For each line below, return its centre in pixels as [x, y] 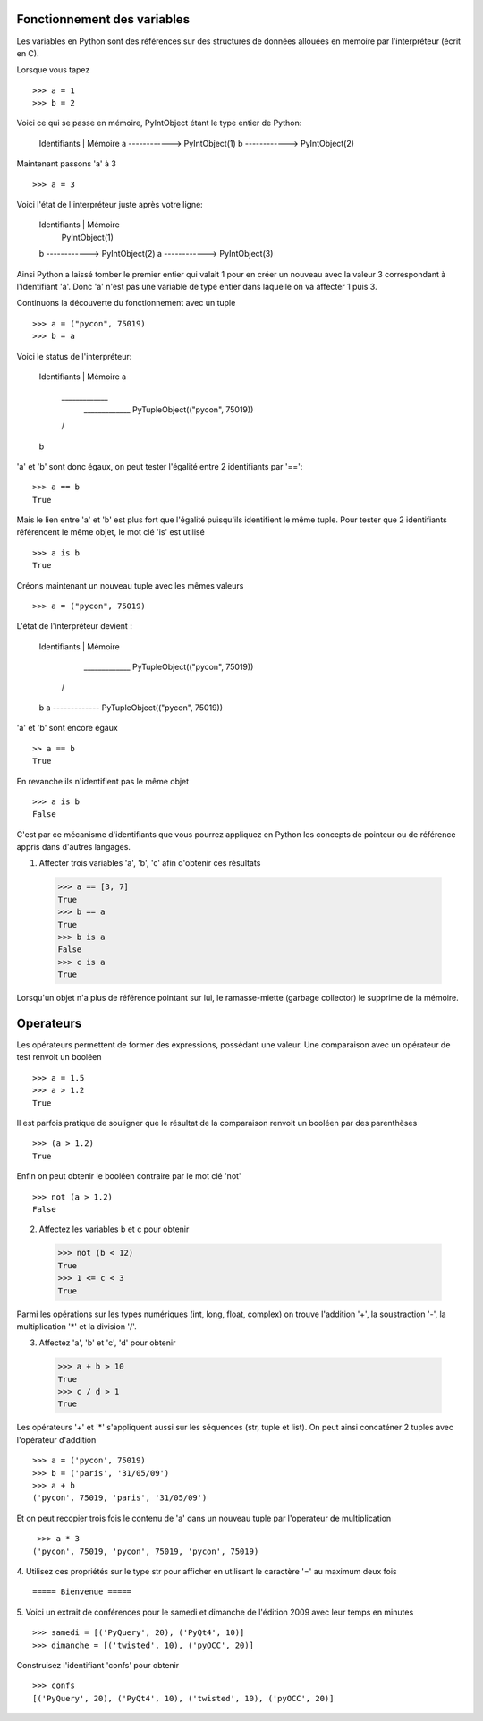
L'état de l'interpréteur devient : [75, 626]
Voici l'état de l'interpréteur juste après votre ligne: [110, 205]
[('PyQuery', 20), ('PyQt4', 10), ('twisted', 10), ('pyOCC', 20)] [183, 1698]
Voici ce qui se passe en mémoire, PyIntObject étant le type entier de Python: [159, 123]
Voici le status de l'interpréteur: [74, 356]
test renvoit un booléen [59, 1057]
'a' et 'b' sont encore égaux [67, 728]
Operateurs [49, 1023]
